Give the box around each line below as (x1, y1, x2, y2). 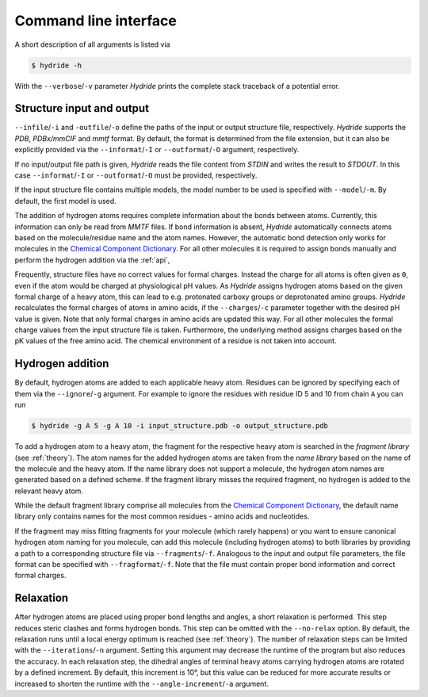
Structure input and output (14, 101, 150, 115)
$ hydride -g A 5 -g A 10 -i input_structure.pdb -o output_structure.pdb (31, 421, 329, 431)
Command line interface (14, 12, 178, 29)
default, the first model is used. (14, 196, 117, 205)
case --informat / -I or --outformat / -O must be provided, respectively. (14, 170, 258, 180)
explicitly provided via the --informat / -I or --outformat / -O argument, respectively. (14, 145, 300, 155)
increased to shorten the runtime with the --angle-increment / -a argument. (14, 679, 269, 688)
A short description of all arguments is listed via (14, 40, 170, 49)
